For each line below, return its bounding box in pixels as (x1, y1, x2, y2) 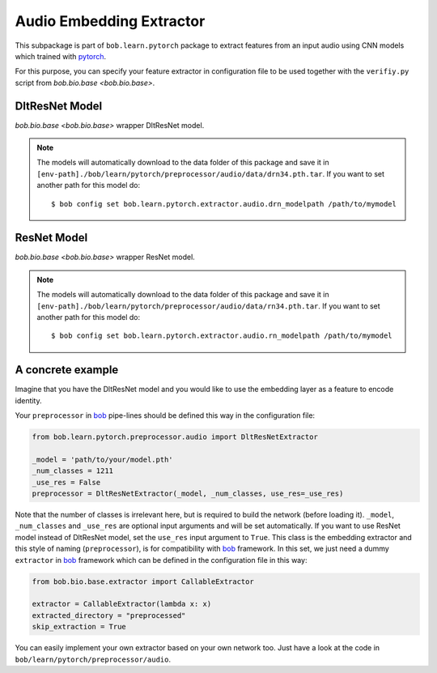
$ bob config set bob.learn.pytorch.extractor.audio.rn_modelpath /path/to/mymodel (51, 331, 392, 340)
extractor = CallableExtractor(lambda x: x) (32, 599, 212, 609)
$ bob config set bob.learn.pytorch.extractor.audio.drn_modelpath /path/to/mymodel (51, 199, 397, 208)
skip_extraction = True (32, 622, 127, 632)
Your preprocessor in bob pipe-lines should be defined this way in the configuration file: (15, 411, 316, 420)
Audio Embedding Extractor (15, 12, 206, 30)
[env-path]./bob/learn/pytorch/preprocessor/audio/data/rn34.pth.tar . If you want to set (36, 300, 380, 311)
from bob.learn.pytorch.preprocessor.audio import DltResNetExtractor (32, 432, 319, 441)
